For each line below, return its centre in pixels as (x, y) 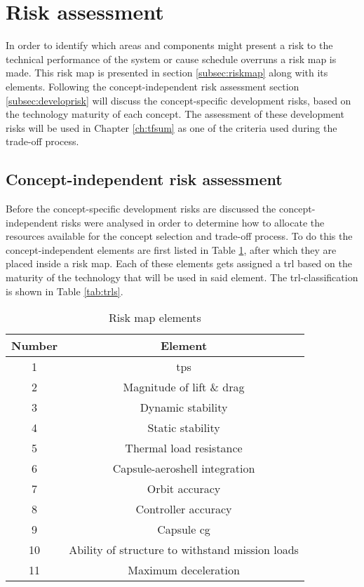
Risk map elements (155, 318)
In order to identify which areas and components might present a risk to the (169, 45)
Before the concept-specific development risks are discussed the (141, 209)
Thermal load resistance (184, 448)
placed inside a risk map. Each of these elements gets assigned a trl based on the (179, 263)
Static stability (184, 428)
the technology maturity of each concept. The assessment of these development (175, 114)
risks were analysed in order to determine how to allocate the (193, 222)
